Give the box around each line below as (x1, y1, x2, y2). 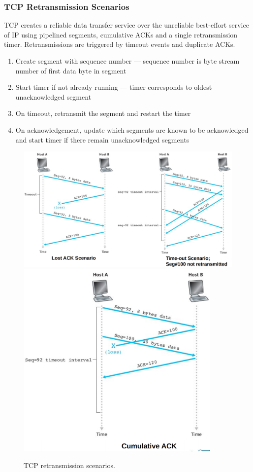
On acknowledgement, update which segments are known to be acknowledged (15, 124, 249, 135)
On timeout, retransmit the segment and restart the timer (15, 108, 191, 118)
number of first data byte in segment (15, 65, 126, 75)
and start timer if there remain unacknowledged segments (15, 134, 190, 145)
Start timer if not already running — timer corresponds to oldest (15, 82, 212, 92)
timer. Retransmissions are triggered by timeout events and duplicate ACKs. (4, 39, 235, 49)
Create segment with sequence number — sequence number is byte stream (15, 56, 240, 66)
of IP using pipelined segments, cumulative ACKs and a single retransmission (4, 29, 238, 39)
